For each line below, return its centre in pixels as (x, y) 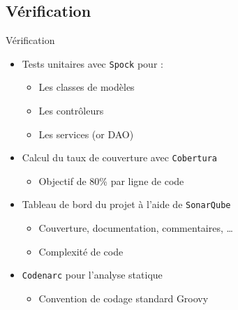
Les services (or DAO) (86, 134)
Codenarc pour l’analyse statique (92, 275)
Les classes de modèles (87, 87)
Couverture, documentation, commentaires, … (136, 228)
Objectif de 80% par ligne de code (111, 180)
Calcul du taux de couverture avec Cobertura (119, 157)
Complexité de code (81, 251)
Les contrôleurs (71, 111)
